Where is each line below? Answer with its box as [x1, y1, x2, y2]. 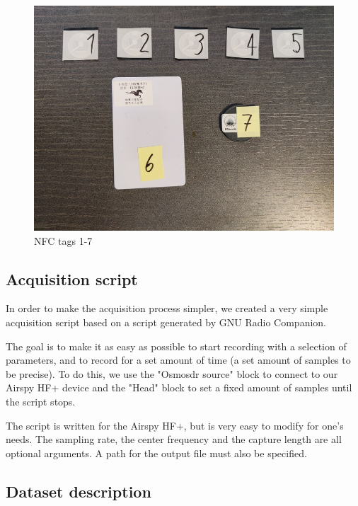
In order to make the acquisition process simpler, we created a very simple [6, 301, 328, 316]
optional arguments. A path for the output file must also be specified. [6, 445, 307, 460]
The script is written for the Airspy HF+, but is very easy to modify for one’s [6, 418, 344, 432]
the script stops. [6, 393, 76, 408]
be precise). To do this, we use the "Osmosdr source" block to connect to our [6, 366, 338, 381]
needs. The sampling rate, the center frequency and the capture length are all [6, 432, 342, 447]
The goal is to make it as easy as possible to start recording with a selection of [6, 338, 347, 353]
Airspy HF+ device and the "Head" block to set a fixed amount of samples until [6, 380, 352, 395]
